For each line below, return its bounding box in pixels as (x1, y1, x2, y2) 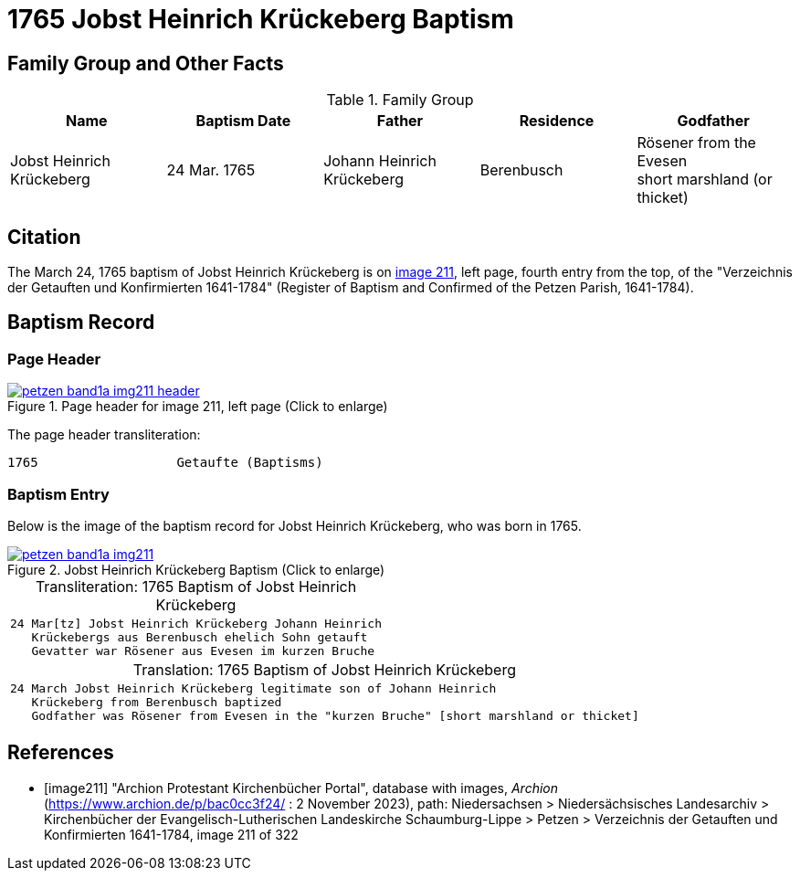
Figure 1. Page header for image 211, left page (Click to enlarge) (7, 398, 388, 415)
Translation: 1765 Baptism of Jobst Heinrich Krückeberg (132, 660, 516, 679)
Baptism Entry (7, 484, 110, 503)
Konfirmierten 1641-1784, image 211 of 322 (44, 826, 299, 842)
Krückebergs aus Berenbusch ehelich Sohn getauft (31, 629, 368, 644)
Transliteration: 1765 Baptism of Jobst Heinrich (35, 577, 357, 596)
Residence (519, 111, 595, 131)
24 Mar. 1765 (166, 161, 256, 180)
